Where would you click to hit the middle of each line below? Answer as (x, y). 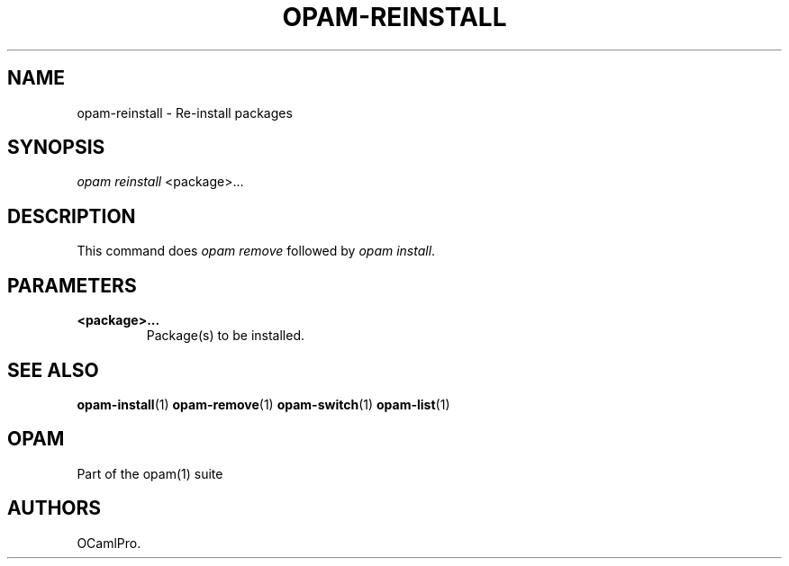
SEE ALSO (53, 370)
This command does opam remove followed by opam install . (256, 251)
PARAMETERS (72, 285)
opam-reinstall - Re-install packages (185, 112)
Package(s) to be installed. (225, 336)
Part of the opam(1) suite (150, 473)
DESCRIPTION (72, 216)
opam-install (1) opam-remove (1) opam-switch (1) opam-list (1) (263, 404)
